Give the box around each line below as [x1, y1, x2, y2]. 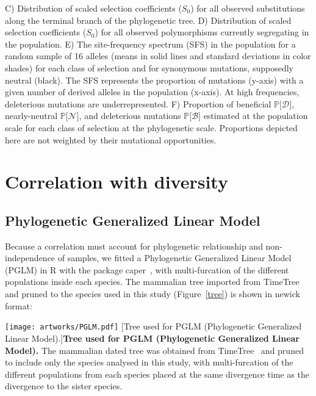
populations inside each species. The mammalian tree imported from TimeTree [5, 275, 300, 288]
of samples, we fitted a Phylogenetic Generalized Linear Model [57, 251, 292, 264]
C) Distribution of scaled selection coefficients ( [5, 2, 182, 14]
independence [5, 251, 56, 264]
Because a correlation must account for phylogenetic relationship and [5, 239, 263, 252]
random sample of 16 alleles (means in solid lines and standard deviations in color [5, 49, 311, 62]
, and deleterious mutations [79, 109, 181, 122]
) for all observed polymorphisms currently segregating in [95, 26, 309, 38]
